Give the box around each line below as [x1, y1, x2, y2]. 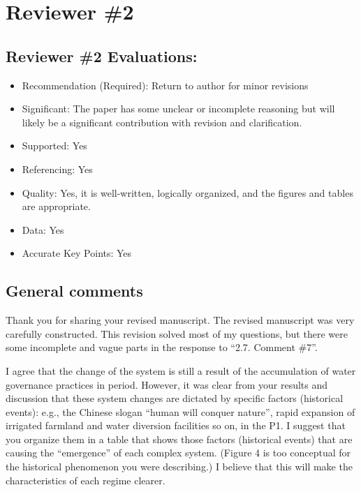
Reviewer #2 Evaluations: [6, 45, 198, 66]
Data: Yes [22, 222, 64, 237]
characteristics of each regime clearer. [6, 472, 165, 487]
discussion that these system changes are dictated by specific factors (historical [6, 391, 344, 405]
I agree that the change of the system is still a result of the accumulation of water [6, 363, 356, 378]
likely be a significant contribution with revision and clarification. [22, 114, 302, 129]
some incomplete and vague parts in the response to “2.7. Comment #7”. [6, 340, 318, 355]
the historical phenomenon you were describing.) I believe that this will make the [6, 459, 353, 474]
